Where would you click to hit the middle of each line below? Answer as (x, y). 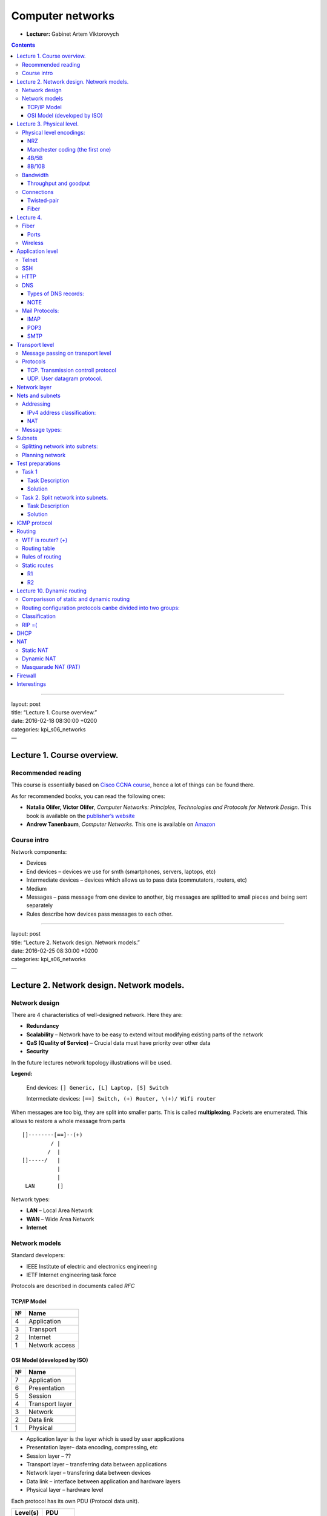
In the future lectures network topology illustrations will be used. (91, 1062)
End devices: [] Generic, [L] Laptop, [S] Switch (97, 1087)
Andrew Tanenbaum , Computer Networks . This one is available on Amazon (121, 824)
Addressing (36, 404)
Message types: (42, 429)
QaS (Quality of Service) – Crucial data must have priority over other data (119, 1043)
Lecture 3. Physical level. (48, 124)
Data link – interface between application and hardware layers (104, 1481)
